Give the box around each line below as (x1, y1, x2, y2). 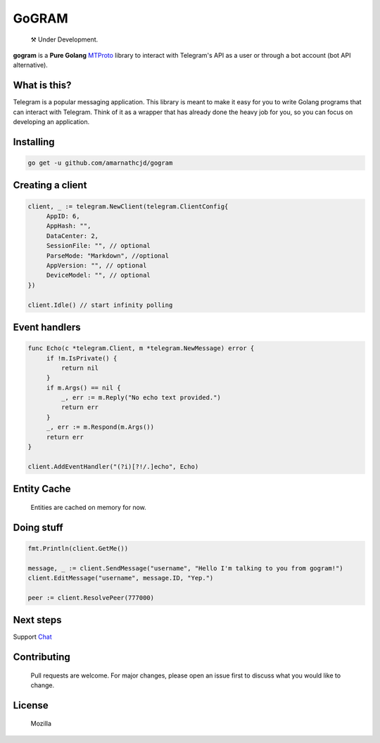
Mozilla (30, 719, 52, 728)
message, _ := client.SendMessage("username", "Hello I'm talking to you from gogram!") (27, 564, 344, 572)
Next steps (13, 614, 62, 626)
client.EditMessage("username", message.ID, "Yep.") (27, 574, 214, 582)
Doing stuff (13, 521, 63, 533)
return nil (61, 363, 99, 372)
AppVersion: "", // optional (46, 261, 147, 269)
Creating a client (13, 180, 87, 192)
